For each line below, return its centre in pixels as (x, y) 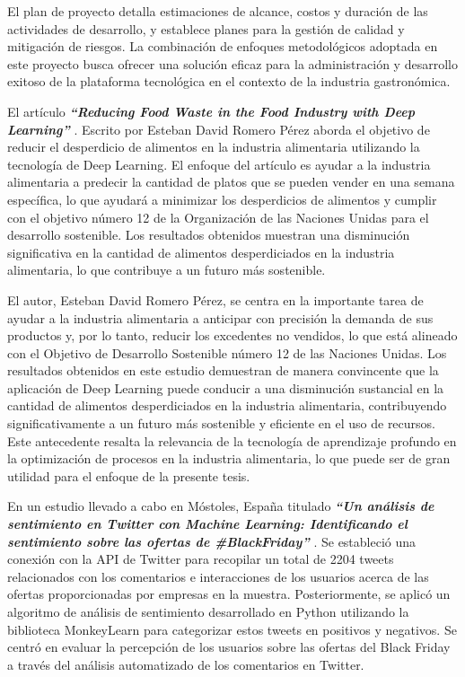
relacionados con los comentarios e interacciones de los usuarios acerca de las (218, 576)
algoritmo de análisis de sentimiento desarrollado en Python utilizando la (208, 611)
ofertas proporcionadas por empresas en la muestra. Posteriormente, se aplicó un (229, 594)
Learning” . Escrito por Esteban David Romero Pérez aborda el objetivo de (219, 129)
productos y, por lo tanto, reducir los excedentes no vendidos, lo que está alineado (232, 335)
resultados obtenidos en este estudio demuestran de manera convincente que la (223, 370)
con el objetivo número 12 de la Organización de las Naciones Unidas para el (218, 217)
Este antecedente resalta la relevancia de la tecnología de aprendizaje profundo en (232, 440)
